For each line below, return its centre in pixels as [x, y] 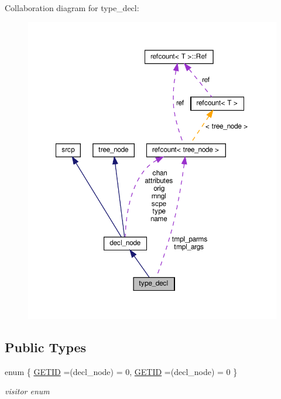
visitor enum [27, 391]
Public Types [46, 347]
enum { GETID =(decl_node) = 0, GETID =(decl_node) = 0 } [121, 371]
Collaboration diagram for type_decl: [72, 8]
